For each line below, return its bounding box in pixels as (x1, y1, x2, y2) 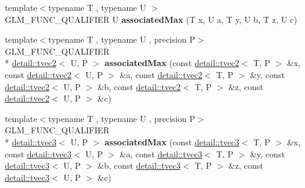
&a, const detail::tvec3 (119, 147, 203, 160)
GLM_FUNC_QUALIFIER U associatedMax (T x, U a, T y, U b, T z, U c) (5, 13, 298, 25)
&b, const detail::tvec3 (97, 159, 181, 172)
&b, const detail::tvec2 (97, 80, 181, 92)
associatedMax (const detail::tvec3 (104, 135, 239, 148)
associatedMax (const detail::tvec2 (104, 56, 239, 69)
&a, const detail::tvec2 (119, 68, 203, 80)
